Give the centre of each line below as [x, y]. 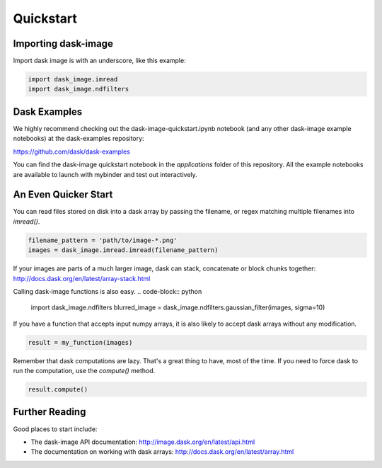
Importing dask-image [63, 44]
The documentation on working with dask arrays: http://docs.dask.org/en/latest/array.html [162, 452]
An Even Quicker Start [63, 195]
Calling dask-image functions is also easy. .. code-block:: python [108, 291]
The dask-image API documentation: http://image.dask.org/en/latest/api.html [143, 442]
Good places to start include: [55, 429]
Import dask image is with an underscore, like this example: [100, 61]
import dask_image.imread [73, 79]
